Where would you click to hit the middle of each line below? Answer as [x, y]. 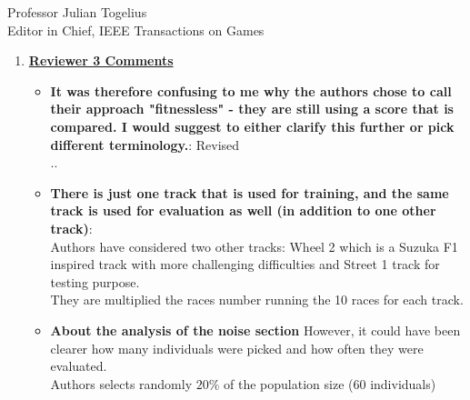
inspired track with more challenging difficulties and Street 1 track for [245, 264]
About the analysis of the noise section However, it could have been [255, 330]
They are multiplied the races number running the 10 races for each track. [257, 300]
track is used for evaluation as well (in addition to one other [243, 210]
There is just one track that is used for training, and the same [250, 192]
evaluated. [79, 366]
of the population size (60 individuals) [330, 383]
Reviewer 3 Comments [101, 60]
